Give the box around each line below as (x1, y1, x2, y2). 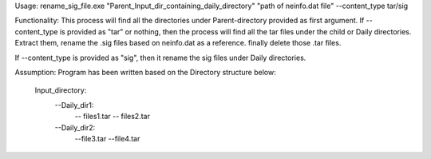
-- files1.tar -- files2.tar (74, 112, 151, 121)
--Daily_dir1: (54, 100, 94, 109)
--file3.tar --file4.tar (74, 133, 140, 143)
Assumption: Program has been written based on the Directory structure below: (14, 67, 276, 77)
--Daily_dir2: (54, 122, 96, 132)
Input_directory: (34, 85, 87, 95)
